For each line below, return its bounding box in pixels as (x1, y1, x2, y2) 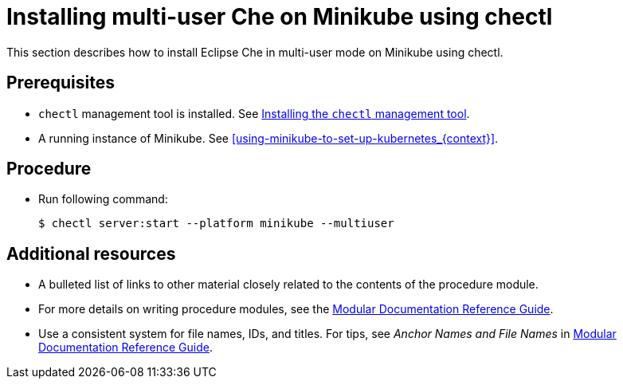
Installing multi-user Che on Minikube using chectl (6, 3, 553, 30)
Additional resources (6, 243, 176, 264)
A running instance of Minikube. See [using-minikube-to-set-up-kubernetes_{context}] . (38, 131, 499, 145)
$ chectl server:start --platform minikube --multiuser (38, 217, 394, 230)
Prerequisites (6, 73, 115, 93)
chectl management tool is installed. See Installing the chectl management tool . (38, 106, 470, 120)
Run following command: (38, 192, 168, 206)
